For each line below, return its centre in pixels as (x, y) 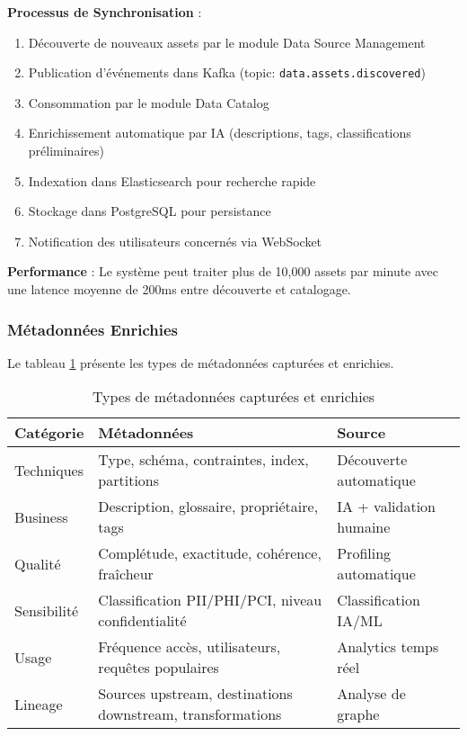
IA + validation (387, 507)
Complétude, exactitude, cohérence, (210, 553)
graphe (358, 714)
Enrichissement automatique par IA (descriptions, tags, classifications (220, 133)
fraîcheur (126, 574)
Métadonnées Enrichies (93, 329)
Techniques (49, 470)
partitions (129, 480)
